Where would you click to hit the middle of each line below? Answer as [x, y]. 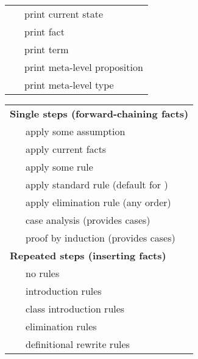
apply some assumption [75, 131]
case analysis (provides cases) [88, 220]
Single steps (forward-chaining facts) [99, 113]
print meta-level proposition [84, 67]
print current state [64, 14]
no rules [42, 273]
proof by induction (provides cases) [100, 238]
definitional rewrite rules [77, 344]
